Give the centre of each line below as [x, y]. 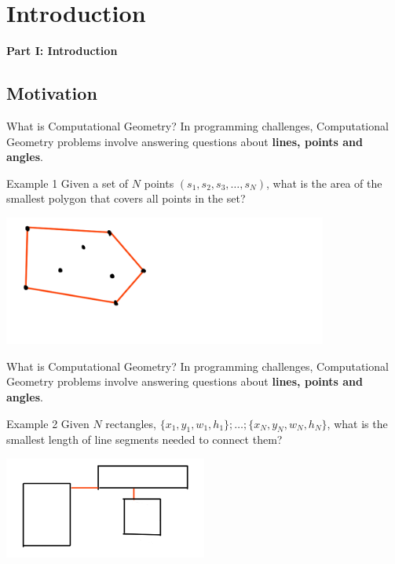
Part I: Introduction [62, 51]
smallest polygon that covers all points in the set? [126, 198]
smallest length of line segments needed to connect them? [144, 439]
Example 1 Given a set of [68, 183]
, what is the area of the [324, 183]
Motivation [52, 93]
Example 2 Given [48, 423]
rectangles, [131, 423]
